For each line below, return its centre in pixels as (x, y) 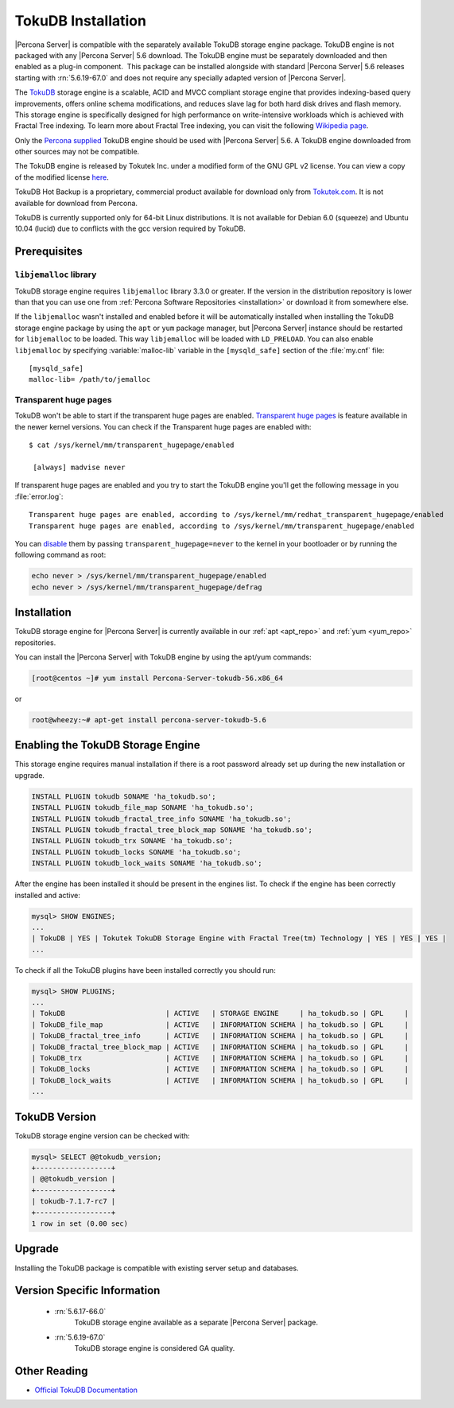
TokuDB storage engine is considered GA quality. (155, 1348)
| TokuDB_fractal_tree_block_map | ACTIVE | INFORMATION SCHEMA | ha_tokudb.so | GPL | (220, 1047)
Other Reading (51, 1371)
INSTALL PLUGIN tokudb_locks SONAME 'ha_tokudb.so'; (136, 852)
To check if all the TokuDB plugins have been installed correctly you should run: (145, 970)
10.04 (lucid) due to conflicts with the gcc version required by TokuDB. (130, 229)
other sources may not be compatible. (77, 152)
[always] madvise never (79, 467)
